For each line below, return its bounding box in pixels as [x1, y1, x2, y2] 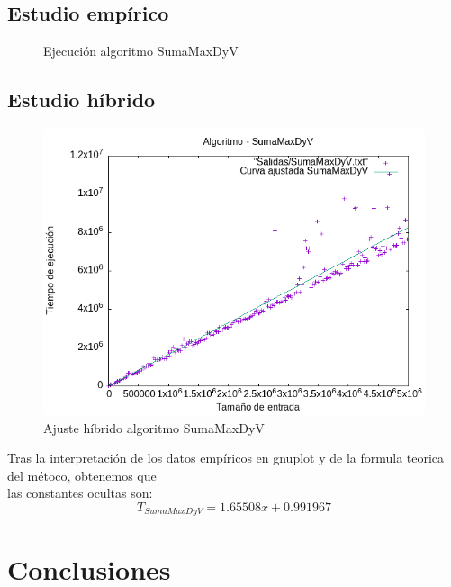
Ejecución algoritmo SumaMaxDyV [43, 41, 239, 60]
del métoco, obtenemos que [7, 465, 157, 484]
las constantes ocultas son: [7, 483, 153, 502]
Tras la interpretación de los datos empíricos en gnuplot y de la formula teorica [7, 448, 445, 467]
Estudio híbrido [7, 86, 156, 113]
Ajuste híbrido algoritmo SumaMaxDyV [43, 418, 265, 437]
